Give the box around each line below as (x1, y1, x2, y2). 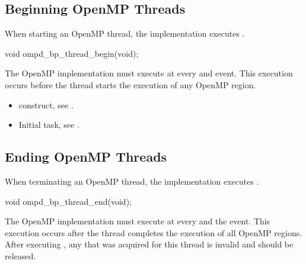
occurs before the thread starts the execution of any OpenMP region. (5, 78, 256, 91)
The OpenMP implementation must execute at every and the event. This (5, 215, 270, 227)
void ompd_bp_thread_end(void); (5, 195, 132, 207)
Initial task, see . (18, 118, 79, 131)
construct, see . (18, 98, 74, 111)
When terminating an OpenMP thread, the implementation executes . (5, 175, 259, 187)
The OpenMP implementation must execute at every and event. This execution (5, 67, 293, 79)
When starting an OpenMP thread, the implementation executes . (5, 27, 245, 40)
